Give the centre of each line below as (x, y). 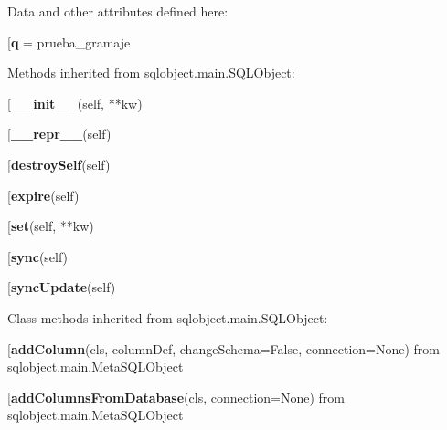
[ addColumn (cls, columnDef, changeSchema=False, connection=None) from (223, 348)
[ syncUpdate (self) (62, 287)
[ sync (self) (38, 256)
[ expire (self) (43, 195)
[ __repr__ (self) (59, 134)
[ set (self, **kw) (51, 226)
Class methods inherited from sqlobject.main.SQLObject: (168, 317)
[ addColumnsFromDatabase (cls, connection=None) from (176, 397)
